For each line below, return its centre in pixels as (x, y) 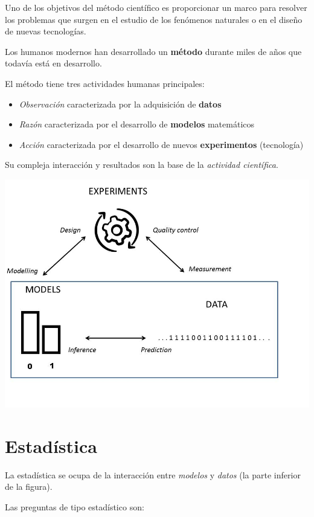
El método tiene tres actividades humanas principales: (105, 83)
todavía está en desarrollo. (53, 63)
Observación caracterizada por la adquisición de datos (120, 104)
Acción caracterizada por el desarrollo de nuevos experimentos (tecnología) (161, 144)
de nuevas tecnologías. (46, 31)
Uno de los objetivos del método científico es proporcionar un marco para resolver (156, 7)
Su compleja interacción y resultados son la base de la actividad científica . (142, 165)
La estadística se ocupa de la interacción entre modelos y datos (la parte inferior (153, 474)
